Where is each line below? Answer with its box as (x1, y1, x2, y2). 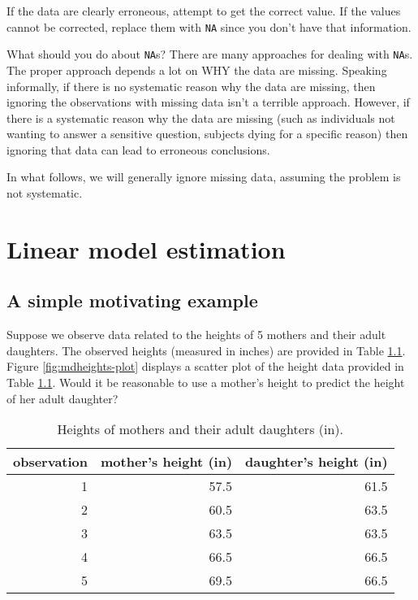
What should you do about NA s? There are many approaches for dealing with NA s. (6, 46, 413, 63)
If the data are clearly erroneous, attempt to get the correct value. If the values (6, 2, 401, 19)
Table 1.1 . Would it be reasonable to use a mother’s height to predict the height (6, 374, 405, 391)
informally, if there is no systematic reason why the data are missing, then (6, 77, 376, 94)
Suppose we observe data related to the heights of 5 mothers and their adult (6, 326, 386, 343)
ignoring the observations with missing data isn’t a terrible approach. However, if (6, 93, 410, 111)
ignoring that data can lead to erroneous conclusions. (6, 141, 270, 158)
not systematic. (6, 185, 83, 202)
